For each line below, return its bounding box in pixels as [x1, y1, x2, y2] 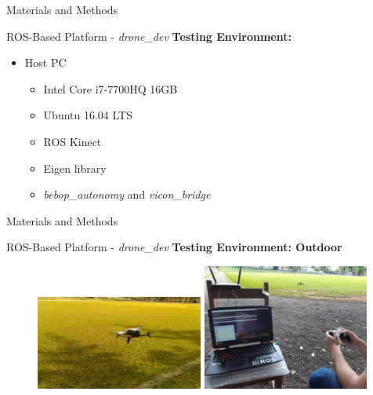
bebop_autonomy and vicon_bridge [43, 186, 211, 203]
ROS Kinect [43, 133, 102, 149]
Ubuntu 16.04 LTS [43, 107, 132, 123]
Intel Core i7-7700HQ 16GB [43, 80, 178, 97]
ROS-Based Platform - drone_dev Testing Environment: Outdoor [6, 239, 342, 255]
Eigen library [43, 159, 107, 176]
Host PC [24, 54, 67, 71]
